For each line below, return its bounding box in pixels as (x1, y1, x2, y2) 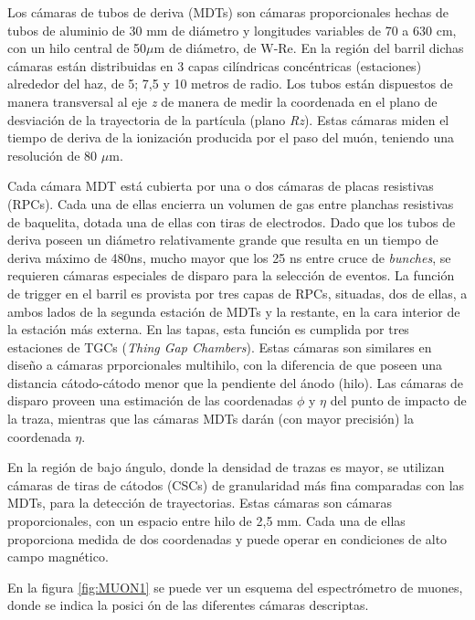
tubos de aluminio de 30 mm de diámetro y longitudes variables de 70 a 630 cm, (7, 20, 457, 39)
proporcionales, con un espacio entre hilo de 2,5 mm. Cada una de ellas (7, 511, 406, 531)
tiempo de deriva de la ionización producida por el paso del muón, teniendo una (7, 128, 455, 147)
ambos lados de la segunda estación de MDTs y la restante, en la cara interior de (7, 301, 460, 321)
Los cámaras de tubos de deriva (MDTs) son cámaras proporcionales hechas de (7, 3, 449, 21)
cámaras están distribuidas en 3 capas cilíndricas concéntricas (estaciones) (7, 56, 422, 75)
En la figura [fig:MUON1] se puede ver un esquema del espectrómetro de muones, (7, 577, 463, 596)
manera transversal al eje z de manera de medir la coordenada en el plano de (7, 91, 438, 110)
